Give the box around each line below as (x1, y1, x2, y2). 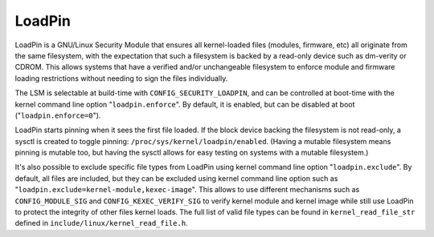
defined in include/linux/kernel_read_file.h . (14, 219, 188, 228)
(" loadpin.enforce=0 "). (14, 110, 101, 120)
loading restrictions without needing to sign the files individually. (14, 73, 228, 83)
